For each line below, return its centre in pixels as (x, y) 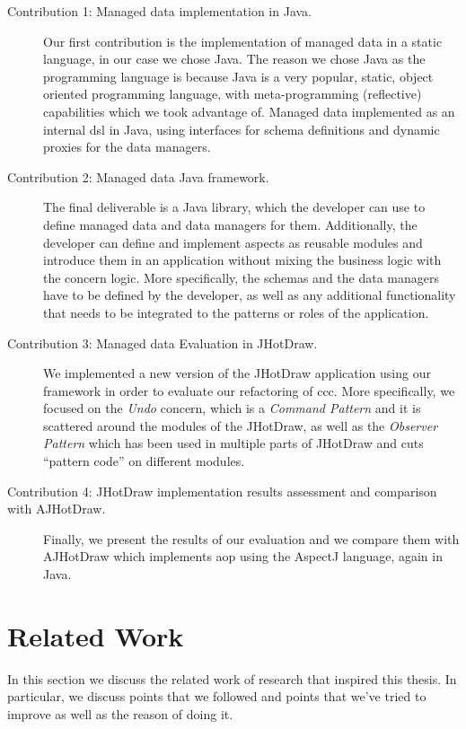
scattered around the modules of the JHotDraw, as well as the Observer (241, 425)
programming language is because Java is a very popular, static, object (238, 76)
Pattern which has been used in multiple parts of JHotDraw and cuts (233, 443)
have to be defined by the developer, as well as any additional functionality (250, 295)
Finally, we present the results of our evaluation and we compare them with (251, 538)
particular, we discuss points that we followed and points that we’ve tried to (217, 696)
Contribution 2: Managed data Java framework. (138, 176)
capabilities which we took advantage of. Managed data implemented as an (249, 111)
